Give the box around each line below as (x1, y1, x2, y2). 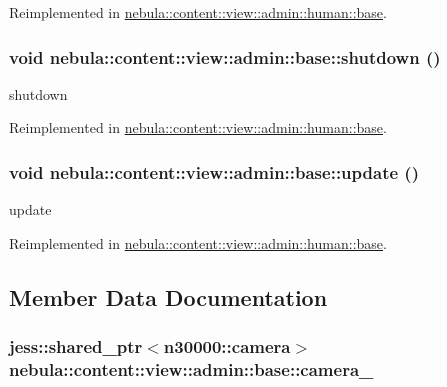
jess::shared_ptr (9, 334, 143, 359)
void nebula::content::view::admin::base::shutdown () (9, 44, 441, 69)
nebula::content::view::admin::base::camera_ (9, 357, 374, 382)
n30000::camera (163, 334, 291, 359)
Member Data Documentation (9, 281, 328, 312)
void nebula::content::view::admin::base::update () (9, 159, 419, 184)
